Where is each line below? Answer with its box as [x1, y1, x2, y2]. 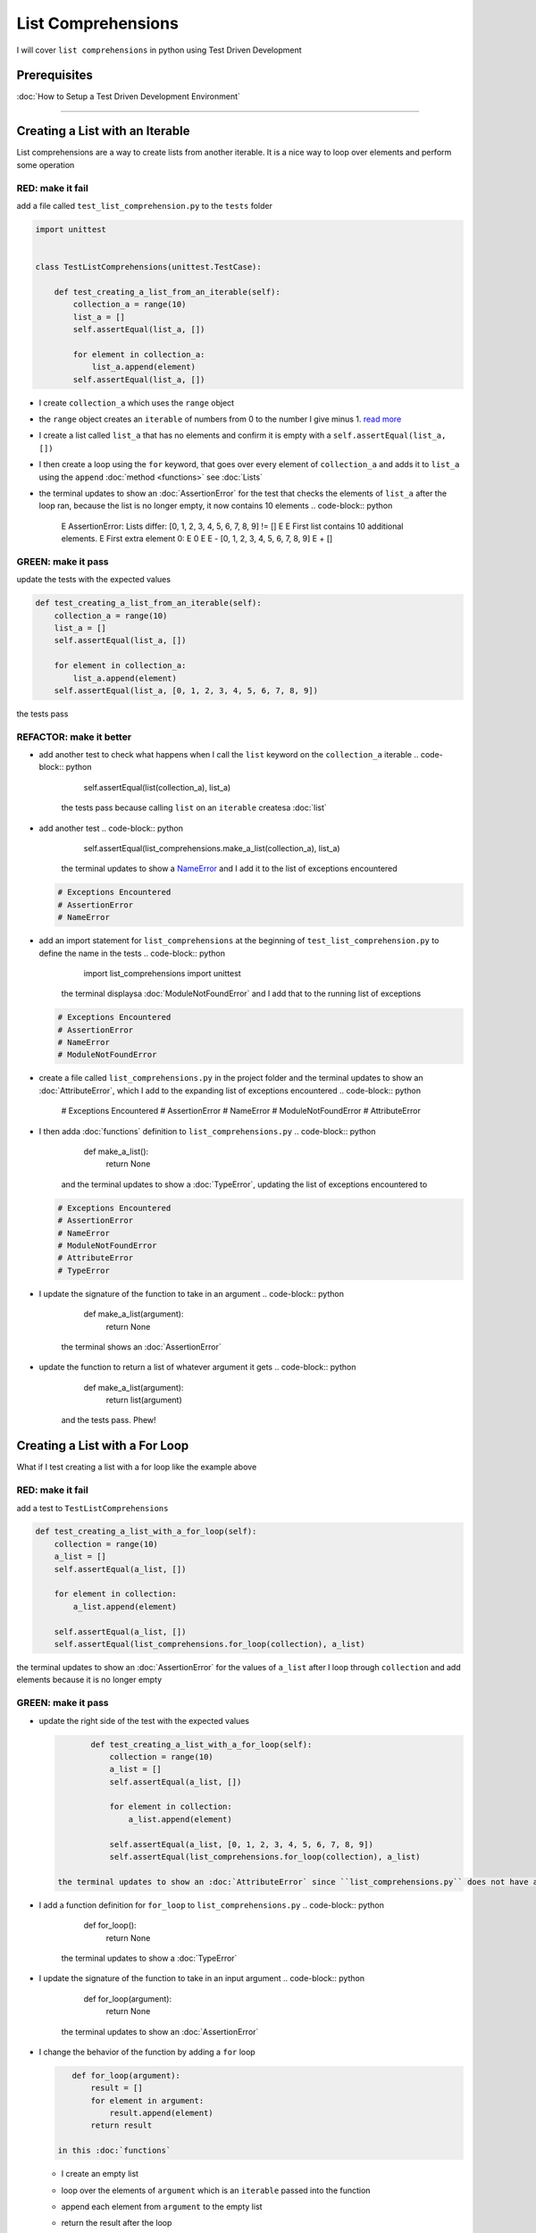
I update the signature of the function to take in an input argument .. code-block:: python [38, 1973, 365, 1984]
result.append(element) [109, 2108, 214, 2119]
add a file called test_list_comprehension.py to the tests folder [16, 200, 272, 211]
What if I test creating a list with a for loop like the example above [16, 1461, 257, 1473]
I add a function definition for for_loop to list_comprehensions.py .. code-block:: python [38, 1899, 384, 1911]
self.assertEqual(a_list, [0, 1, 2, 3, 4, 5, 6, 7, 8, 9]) [109, 1839, 374, 1849]
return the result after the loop [61, 2218, 172, 2229]
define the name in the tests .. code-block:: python [38, 948, 225, 958]
